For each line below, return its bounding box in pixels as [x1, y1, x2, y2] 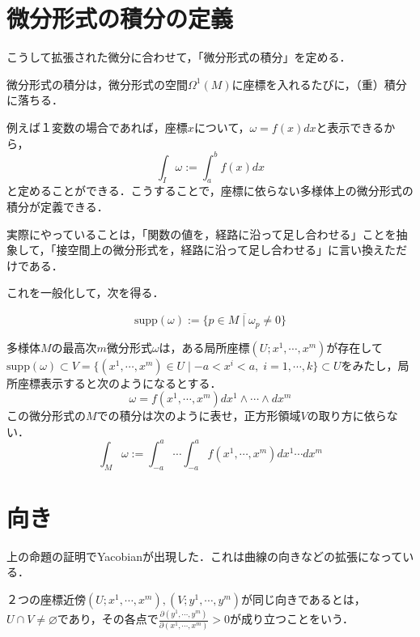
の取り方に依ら [307, 407, 387, 424]
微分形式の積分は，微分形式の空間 [6, 75, 188, 92]
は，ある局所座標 [159, 338, 250, 355]
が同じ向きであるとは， [241, 591, 366, 608]
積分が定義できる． [6, 197, 108, 214]
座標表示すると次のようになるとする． [17, 374, 222, 391]
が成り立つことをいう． [230, 610, 354, 627]
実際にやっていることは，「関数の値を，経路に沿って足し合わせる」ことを [6, 225, 397, 242]
